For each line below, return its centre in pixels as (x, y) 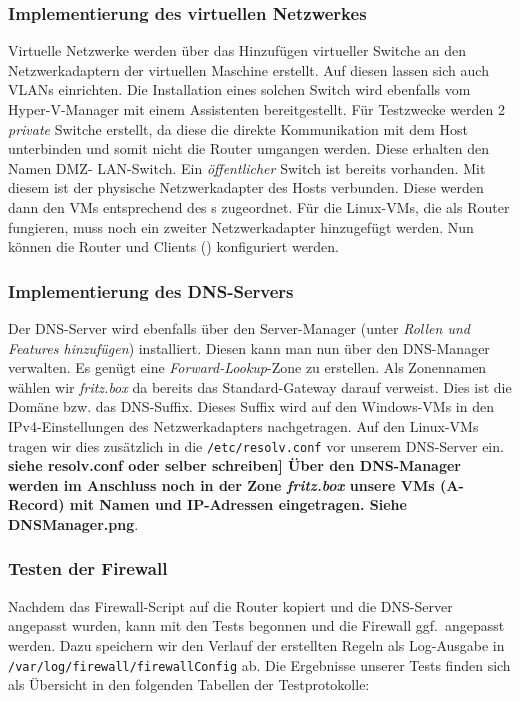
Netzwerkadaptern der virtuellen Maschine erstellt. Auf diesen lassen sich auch (248, 69)
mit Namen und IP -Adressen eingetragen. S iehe (238, 504)
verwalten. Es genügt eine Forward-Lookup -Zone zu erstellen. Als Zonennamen (247, 367)
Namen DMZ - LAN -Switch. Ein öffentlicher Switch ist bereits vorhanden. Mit (247, 167)
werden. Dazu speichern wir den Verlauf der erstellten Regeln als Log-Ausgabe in (256, 644)
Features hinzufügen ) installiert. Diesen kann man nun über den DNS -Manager (249, 347)
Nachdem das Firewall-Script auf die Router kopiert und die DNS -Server (230, 605)
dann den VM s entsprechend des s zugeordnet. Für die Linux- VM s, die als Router (259, 206)
